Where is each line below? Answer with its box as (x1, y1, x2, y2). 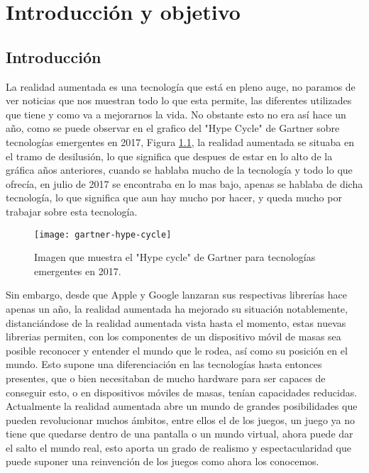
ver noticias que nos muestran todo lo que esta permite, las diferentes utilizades (6, 93, 352, 108)
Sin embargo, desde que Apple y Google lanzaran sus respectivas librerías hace (6, 287, 348, 302)
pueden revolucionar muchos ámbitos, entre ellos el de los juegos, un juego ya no (6, 412, 356, 427)
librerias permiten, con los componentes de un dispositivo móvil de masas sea (6, 329, 341, 344)
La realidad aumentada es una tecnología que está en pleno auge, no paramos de (6, 79, 356, 94)
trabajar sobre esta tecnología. (6, 204, 138, 218)
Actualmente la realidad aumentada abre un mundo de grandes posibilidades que (6, 399, 358, 413)
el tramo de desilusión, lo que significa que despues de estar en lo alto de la (6, 148, 333, 163)
